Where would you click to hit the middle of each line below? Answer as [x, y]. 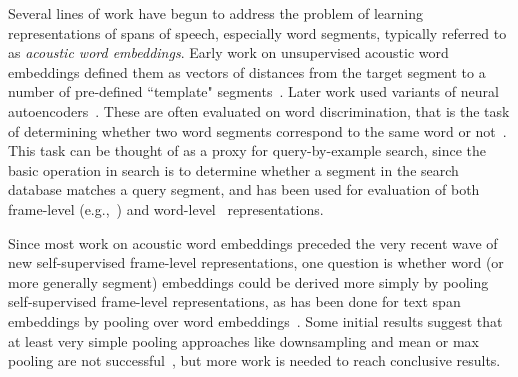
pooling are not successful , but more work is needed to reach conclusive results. [254, 360]
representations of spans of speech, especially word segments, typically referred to [257, 32]
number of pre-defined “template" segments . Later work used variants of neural [253, 91]
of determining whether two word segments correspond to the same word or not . [257, 130]
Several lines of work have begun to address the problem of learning [215, 13]
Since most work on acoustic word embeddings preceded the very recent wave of [253, 242]
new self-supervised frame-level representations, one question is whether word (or [256, 262]
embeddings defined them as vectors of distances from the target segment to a [247, 71]
